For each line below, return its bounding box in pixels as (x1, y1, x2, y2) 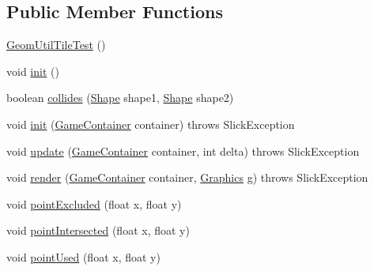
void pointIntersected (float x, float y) (6, 222, 190, 239)
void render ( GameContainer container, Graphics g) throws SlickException (6, 169, 368, 186)
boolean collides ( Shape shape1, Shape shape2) (6, 89, 234, 106)
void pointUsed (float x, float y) (6, 248, 161, 265)
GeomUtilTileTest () (6, 36, 106, 53)
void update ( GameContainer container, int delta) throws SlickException (6, 142, 360, 159)
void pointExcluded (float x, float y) (6, 195, 182, 212)
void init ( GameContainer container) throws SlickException (6, 115, 295, 132)
